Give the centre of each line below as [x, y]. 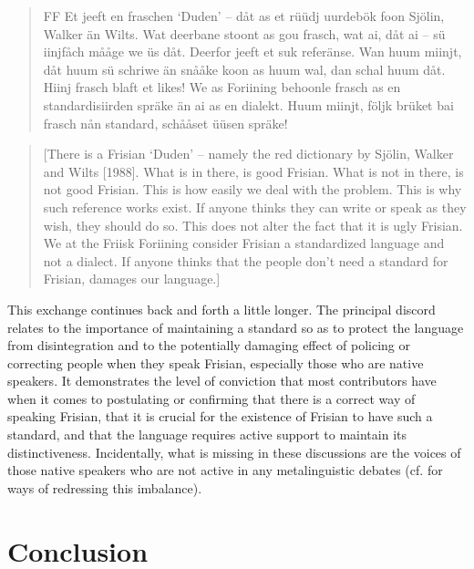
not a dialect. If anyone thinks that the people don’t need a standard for [246, 260]
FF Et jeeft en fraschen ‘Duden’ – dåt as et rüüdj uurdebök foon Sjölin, [244, 16]
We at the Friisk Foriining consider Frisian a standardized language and [244, 243]
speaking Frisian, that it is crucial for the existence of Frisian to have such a [220, 416]
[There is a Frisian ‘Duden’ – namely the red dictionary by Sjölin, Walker [248, 154]
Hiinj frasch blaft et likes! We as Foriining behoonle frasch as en [222, 87]
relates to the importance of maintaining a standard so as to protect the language [236, 327]
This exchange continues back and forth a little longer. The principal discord [222, 309]
